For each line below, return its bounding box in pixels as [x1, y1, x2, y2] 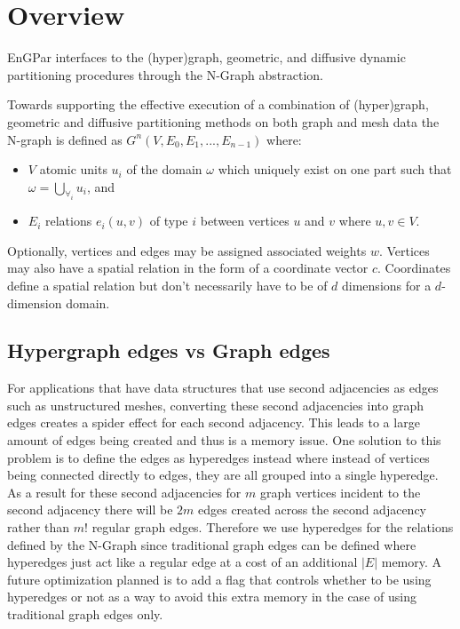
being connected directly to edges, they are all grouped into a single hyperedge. [7, 466, 439, 484]
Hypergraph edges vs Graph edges [7, 337, 330, 364]
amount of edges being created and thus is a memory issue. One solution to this [7, 431, 441, 450]
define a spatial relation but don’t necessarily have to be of [7, 275, 328, 294]
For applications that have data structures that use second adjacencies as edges [7, 378, 439, 397]
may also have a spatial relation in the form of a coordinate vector [7, 259, 369, 277]
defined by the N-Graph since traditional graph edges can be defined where [7, 535, 416, 553]
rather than [7, 518, 70, 537]
